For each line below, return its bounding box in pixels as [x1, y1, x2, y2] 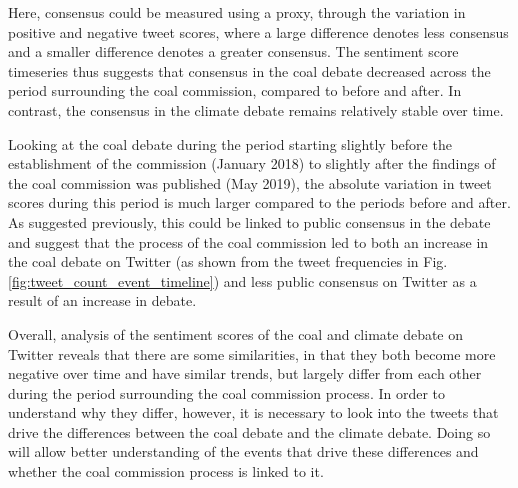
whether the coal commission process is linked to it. [8, 461, 324, 482]
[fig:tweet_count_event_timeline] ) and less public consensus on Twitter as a [8, 270, 477, 291]
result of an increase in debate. [8, 290, 197, 311]
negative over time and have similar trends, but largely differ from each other [8, 363, 482, 384]
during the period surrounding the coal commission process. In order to [8, 382, 446, 403]
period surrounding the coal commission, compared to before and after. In [8, 80, 462, 101]
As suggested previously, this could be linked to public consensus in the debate [8, 211, 491, 232]
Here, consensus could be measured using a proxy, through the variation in [8, 2, 466, 22]
